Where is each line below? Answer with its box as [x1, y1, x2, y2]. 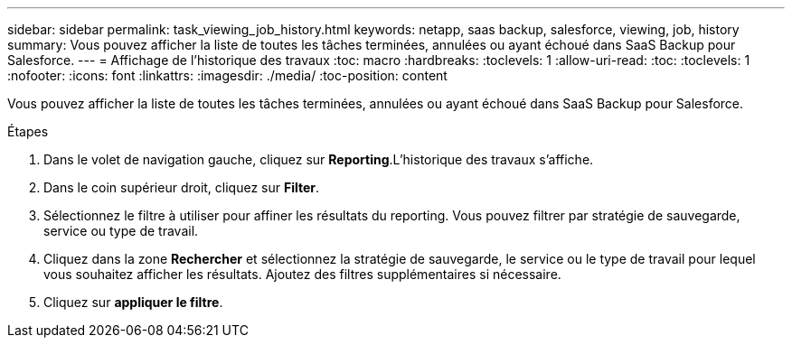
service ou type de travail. [43, 223, 199, 238]
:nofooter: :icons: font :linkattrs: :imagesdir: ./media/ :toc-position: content [7, 68, 448, 83]
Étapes [7, 124, 49, 139]
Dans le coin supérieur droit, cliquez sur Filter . [43, 180, 320, 195]
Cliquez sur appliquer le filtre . [43, 294, 223, 310]
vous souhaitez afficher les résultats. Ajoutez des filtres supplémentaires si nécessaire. [43, 266, 561, 282]
